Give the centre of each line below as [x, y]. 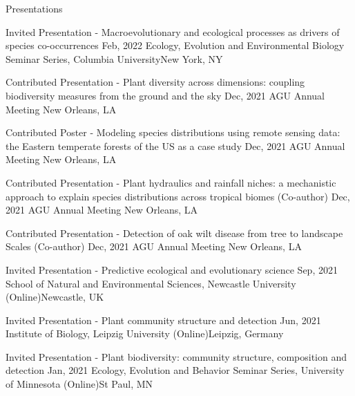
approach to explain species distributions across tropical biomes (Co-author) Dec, [178, 196]
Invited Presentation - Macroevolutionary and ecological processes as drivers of [173, 31]
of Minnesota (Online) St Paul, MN [79, 384]
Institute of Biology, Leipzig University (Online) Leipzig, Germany [145, 333]
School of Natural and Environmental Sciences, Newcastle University [151, 283]
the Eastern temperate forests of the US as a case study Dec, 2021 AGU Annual [175, 145]
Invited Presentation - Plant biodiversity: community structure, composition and [176, 356]
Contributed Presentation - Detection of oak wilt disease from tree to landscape [174, 233]
